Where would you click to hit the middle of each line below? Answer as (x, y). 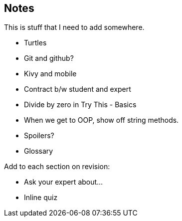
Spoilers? (39, 136)
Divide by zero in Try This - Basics (80, 105)
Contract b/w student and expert (78, 89)
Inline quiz (41, 198)
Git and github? (49, 58)
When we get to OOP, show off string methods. (101, 120)
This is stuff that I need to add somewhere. (74, 27)
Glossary (39, 151)
